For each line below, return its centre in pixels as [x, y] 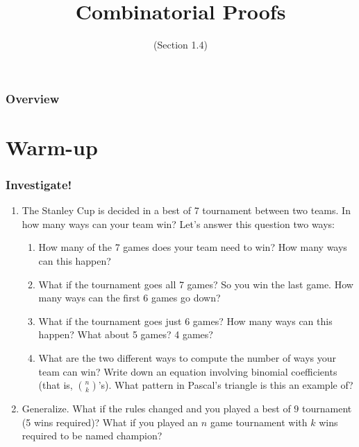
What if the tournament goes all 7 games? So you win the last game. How [196, 284]
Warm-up [52, 147]
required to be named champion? [92, 436]
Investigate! [39, 184]
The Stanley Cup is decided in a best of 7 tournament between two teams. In [186, 210]
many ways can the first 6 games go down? [130, 298]
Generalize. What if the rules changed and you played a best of [156, 409]
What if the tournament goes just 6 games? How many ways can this [185, 321]
